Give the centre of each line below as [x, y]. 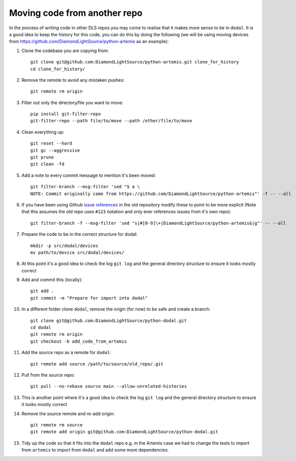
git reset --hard [51, 143]
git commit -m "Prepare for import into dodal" [89, 298]
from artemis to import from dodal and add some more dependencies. [95, 450]
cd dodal [41, 328]
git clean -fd [47, 164]
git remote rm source [56, 425]
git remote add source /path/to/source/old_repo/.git [97, 364]
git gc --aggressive [55, 150]
